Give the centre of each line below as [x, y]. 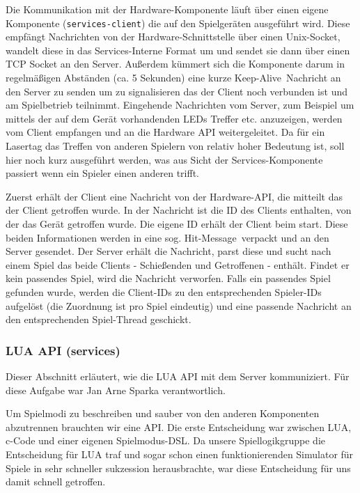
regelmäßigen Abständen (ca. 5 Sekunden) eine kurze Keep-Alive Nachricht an [173, 78]
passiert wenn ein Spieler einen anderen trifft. [102, 173]
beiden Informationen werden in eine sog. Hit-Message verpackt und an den [167, 237]
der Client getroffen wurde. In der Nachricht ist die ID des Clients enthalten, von [179, 210]
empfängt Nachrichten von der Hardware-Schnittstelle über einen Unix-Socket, [173, 37]
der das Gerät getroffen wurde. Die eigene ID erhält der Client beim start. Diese [177, 223]
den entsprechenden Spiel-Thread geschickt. [99, 319]
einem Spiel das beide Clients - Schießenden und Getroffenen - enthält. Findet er [178, 264]
